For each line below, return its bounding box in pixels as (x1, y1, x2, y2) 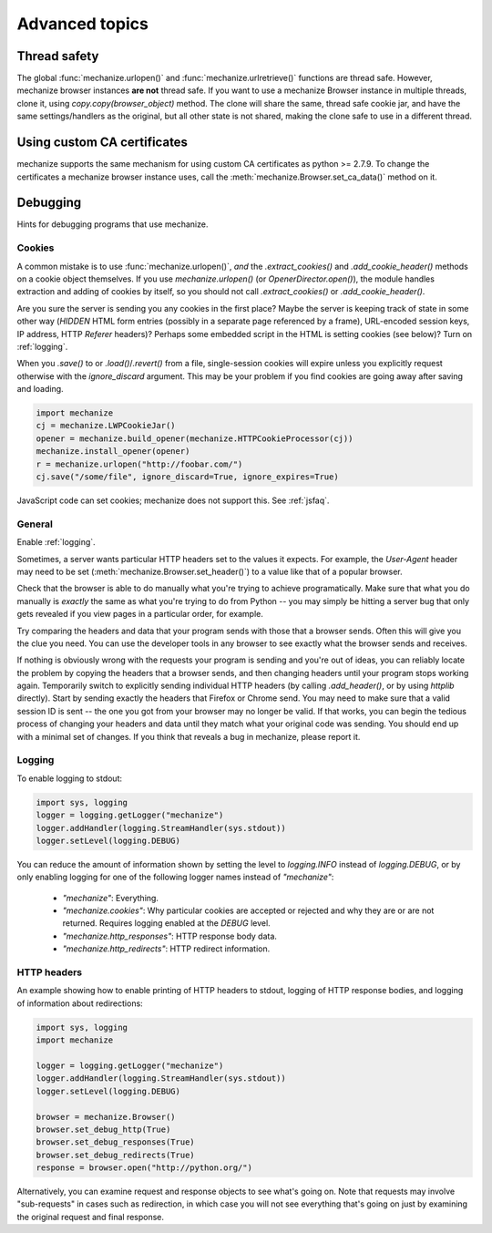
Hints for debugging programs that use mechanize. (16, 219, 209, 230)
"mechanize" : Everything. (62, 892, 159, 903)
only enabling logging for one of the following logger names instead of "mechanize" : (16, 871, 334, 883)
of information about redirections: (16, 998, 143, 1009)
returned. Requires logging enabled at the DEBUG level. (62, 918, 271, 929)
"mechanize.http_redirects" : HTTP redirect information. (62, 943, 271, 954)
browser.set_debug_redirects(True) (36, 1149, 195, 1160)
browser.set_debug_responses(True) (36, 1137, 195, 1147)
